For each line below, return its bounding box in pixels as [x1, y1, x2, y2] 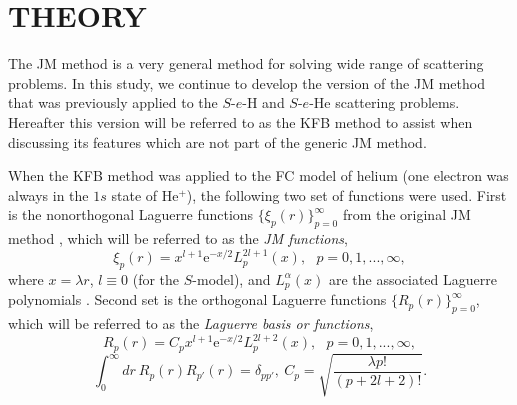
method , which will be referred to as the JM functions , [8, 228, 348, 249]
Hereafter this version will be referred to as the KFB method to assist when [8, 111, 473, 132]
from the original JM [342, 204, 471, 225]
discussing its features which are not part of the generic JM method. [8, 131, 427, 152]
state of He [111, 184, 179, 205]
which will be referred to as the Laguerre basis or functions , [8, 313, 374, 334]
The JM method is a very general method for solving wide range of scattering [8, 53, 484, 74]
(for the [132, 268, 180, 289]
